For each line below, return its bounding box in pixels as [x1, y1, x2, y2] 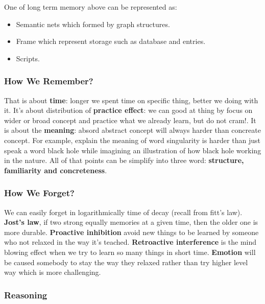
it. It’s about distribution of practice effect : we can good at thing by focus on [4, 105, 253, 115]
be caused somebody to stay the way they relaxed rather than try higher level [4, 256, 248, 267]
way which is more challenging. [4, 267, 101, 277]
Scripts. [16, 53, 40, 63]
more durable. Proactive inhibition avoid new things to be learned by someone [4, 226, 259, 237]
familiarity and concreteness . [4, 165, 107, 175]
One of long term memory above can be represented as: [4, 2, 177, 12]
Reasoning [4, 288, 47, 301]
